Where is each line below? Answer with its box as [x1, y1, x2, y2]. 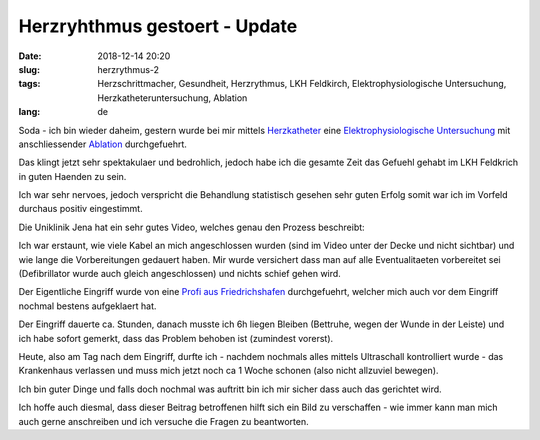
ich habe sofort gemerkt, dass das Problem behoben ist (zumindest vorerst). [18, 332, 334, 344]
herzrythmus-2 [97, 63, 160, 75]
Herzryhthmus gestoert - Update [18, 15, 298, 37]
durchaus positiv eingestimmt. [18, 203, 144, 215]
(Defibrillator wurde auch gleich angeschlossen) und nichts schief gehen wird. [18, 268, 342, 280]
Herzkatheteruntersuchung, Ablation [97, 91, 248, 104]
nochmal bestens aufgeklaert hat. [18, 300, 157, 312]
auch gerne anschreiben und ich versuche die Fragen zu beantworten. [18, 415, 309, 427]
